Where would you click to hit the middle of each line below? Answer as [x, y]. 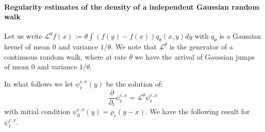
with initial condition [37, 111]
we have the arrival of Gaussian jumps [195, 56]
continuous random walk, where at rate [65, 56]
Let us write [23, 36]
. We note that [134, 47]
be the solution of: [135, 83]
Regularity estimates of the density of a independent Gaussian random [132, 6]
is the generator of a [201, 47]
